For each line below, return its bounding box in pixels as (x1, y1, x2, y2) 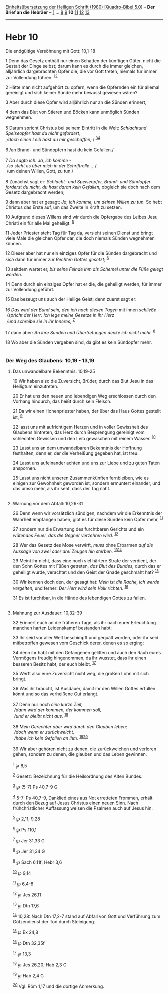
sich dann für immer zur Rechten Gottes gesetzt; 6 (5, 255, 109, 262)
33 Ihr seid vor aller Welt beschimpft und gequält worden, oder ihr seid (12, 634, 159, 640)
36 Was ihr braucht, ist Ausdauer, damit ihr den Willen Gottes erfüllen (12, 686, 156, 692)
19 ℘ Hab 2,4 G (12, 972, 44, 979)
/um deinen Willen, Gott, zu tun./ (6, 168, 74, 174)
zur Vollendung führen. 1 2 (5, 73, 58, 80)
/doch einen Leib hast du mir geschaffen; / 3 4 (6, 135, 101, 142)
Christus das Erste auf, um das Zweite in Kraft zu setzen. (5, 204, 122, 210)
